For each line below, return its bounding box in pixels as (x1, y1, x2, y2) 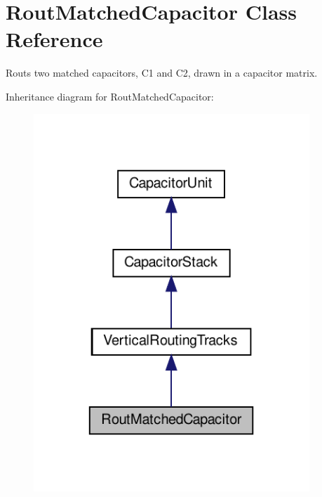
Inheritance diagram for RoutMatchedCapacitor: (6, 89, 214, 103)
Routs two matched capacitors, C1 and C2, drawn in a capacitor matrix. (6, 65, 318, 80)
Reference (6, 25, 103, 53)
